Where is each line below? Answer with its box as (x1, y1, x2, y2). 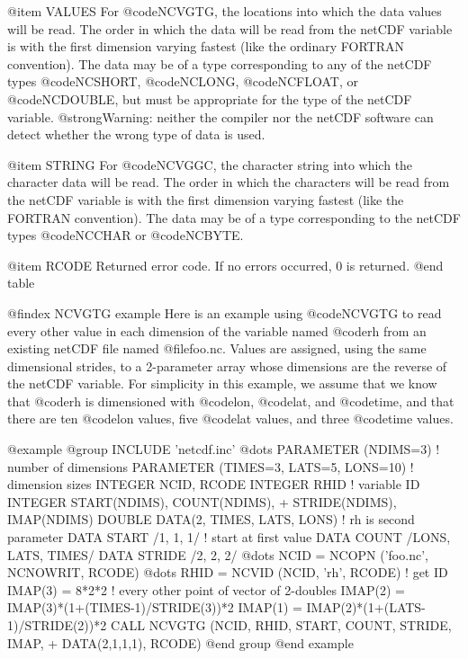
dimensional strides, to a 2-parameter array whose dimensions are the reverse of (7, 356, 447, 375)
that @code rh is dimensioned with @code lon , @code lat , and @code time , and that (7, 391, 454, 410)
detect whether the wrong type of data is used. (7, 125, 265, 144)
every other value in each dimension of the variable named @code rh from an (7, 321, 427, 340)
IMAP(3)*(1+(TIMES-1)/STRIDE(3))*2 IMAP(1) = (7, 598, 302, 617)
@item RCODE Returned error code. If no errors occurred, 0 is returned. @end (7, 255, 444, 274)
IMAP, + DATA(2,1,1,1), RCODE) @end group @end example (7, 633, 354, 652)
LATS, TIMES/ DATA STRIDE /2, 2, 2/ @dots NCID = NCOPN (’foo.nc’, (7, 545, 428, 564)
